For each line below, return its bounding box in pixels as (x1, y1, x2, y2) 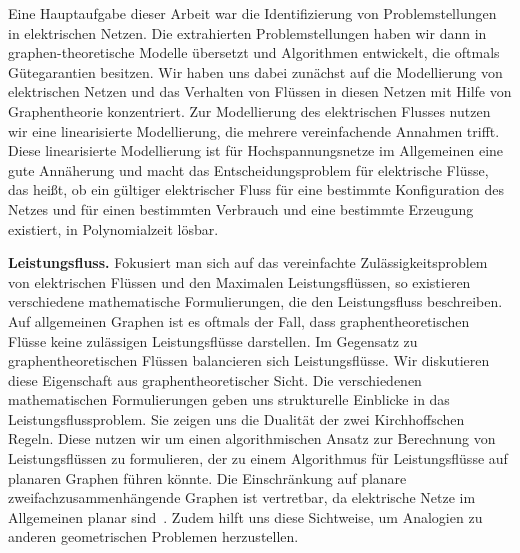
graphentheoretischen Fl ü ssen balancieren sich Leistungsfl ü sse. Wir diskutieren (8, 350, 490, 371)
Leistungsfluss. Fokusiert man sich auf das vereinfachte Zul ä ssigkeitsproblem (8, 252, 488, 273)
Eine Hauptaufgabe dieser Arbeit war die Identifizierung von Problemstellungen (8, 3, 497, 23)
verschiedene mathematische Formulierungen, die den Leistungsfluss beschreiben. (8, 291, 503, 312)
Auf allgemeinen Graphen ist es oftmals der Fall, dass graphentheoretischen (8, 310, 470, 331)
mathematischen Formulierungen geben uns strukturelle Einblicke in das (8, 389, 450, 410)
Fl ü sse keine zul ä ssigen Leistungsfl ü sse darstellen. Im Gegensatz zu (8, 330, 418, 351)
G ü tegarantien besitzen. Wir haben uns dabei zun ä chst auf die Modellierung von (8, 61, 503, 82)
